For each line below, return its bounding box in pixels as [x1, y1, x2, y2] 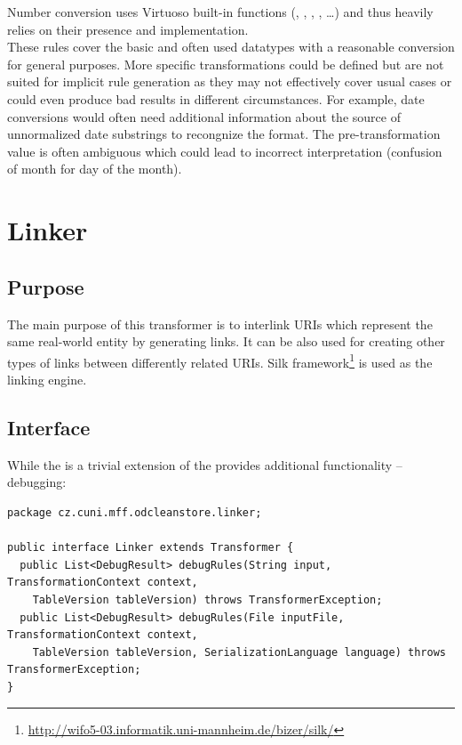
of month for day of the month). [7, 159, 182, 178]
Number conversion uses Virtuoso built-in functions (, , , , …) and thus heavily [7, 3, 434, 20]
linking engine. [7, 369, 87, 388]
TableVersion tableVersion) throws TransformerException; [32, 593, 383, 606]
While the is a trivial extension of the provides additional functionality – [7, 455, 402, 474]
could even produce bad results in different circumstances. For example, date [7, 89, 425, 108]
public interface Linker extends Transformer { [7, 541, 294, 555]
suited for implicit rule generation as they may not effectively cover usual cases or [7, 72, 452, 91]
